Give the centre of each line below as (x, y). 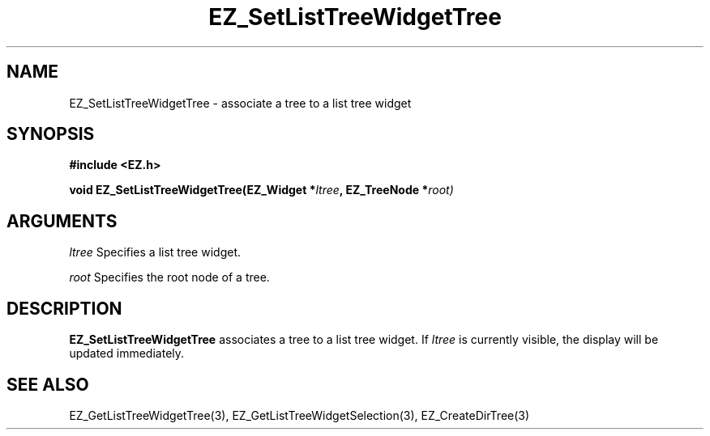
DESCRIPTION (64, 308)
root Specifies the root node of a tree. (169, 277)
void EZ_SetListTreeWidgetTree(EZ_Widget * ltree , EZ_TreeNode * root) (261, 190)
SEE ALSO (48, 384)
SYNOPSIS (51, 134)
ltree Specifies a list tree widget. (155, 252)
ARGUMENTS (62, 221)
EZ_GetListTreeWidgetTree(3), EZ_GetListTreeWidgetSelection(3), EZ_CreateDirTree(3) (299, 415)
